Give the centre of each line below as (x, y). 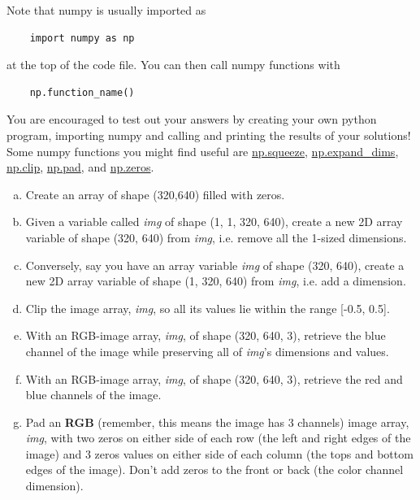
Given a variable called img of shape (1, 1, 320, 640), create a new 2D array (214, 222)
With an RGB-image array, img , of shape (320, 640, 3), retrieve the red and (214, 378)
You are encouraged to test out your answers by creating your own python (192, 119)
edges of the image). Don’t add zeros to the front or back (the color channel (214, 470)
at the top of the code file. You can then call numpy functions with (173, 65)
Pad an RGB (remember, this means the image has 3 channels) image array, (217, 422)
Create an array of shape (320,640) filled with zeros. (155, 194)
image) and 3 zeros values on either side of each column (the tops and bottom (219, 453)
